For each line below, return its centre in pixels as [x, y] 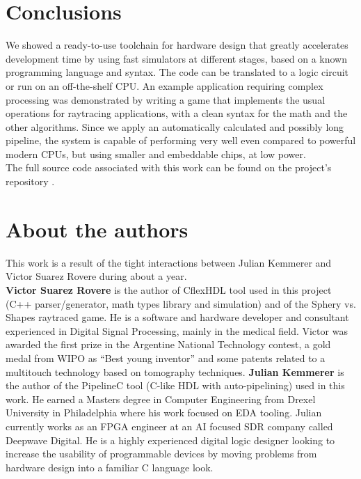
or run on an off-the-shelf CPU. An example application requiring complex [165, 85]
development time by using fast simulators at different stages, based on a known [176, 58]
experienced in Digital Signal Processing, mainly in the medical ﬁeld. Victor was [177, 330]
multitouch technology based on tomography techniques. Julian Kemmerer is [175, 371]
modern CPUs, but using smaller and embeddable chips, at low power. [156, 154]
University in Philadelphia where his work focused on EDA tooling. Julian [164, 413]
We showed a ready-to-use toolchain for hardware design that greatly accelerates [177, 45]
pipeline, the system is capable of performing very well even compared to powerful [181, 140]
